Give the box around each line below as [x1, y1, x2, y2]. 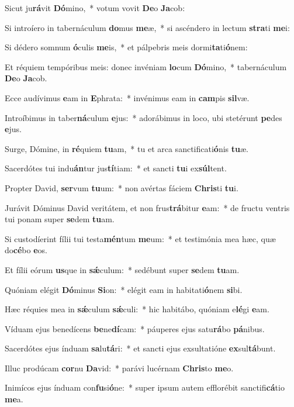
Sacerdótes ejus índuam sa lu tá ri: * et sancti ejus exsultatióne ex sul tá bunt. [5, 342, 276, 354]
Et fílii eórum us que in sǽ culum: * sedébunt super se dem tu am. [5, 263, 240, 275]
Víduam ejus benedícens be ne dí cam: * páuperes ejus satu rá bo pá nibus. [5, 322, 265, 334]
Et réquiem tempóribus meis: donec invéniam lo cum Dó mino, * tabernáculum [5, 60, 287, 73]
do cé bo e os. [5, 244, 47, 256]
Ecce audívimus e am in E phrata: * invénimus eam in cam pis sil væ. [5, 91, 250, 104]
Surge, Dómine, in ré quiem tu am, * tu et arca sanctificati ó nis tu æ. [5, 142, 248, 154]
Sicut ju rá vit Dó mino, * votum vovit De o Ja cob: [5, 2, 185, 13]
